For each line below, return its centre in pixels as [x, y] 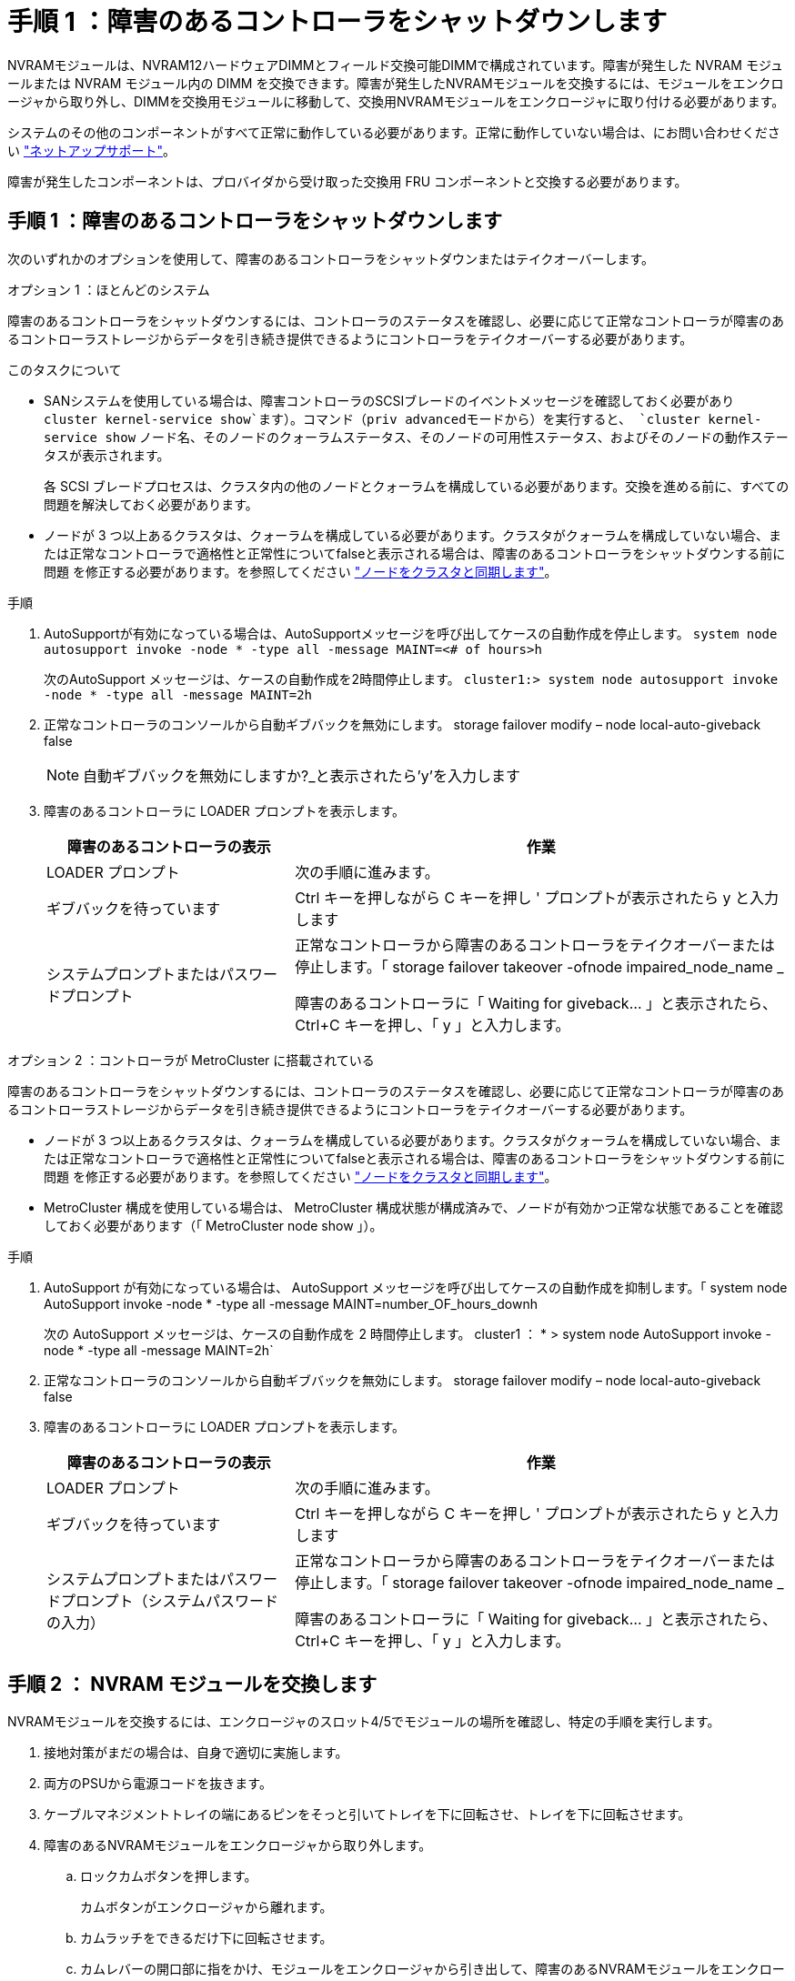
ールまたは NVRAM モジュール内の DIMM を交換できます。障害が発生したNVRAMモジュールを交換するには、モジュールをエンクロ [396, 83]
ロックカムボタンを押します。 [169, 1876]
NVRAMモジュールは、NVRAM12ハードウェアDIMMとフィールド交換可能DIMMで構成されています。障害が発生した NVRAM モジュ [395, 65]
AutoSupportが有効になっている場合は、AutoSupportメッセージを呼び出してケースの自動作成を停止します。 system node [411, 633]
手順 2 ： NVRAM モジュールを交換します [192, 1684]
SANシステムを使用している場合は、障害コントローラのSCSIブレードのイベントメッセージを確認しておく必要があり [389, 400]
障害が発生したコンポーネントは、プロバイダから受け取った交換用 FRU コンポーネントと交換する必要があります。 [347, 181]
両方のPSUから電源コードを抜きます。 [158, 1784]
